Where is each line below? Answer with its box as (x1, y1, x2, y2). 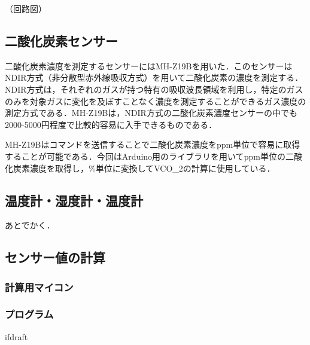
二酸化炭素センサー (5, 31, 118, 50)
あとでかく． (5, 219, 55, 231)
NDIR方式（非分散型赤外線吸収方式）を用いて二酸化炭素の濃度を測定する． (5, 71, 303, 84)
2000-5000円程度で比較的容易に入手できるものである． (5, 118, 217, 130)
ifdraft (5, 330, 28, 343)
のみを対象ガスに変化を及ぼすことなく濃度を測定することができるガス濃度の (5, 94, 306, 107)
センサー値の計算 (5, 248, 105, 267)
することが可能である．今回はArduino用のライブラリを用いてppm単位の (5, 149, 285, 162)
